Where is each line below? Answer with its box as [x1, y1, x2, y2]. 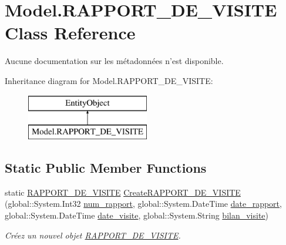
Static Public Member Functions [5, 159, 207, 177]
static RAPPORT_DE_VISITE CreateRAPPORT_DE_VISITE [5, 186, 241, 198]
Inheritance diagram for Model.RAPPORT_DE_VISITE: [5, 74, 213, 86]
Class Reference [5, 21, 136, 45]
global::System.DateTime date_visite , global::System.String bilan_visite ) [5, 209, 269, 221]
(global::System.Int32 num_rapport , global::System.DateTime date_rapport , [5, 197, 282, 210]
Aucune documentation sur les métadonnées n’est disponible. [5, 55, 224, 67]
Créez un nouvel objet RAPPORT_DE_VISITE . [5, 229, 181, 241]
